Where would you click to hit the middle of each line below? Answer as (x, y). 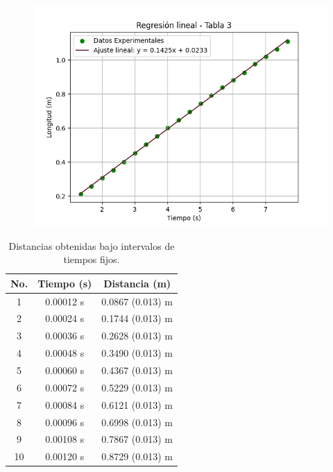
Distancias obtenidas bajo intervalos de (92, 245)
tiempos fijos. (92, 259)
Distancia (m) (137, 283)
